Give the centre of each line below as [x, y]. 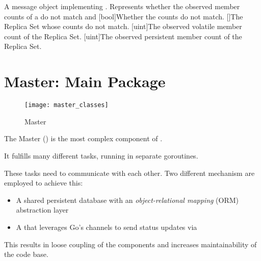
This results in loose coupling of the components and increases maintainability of [130, 244]
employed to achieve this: [44, 183]
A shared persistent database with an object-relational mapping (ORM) [127, 200]
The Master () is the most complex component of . [83, 138]
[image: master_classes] [67, 105]
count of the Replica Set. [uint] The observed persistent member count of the [123, 36]
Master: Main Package [85, 81]
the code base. [26, 254]
